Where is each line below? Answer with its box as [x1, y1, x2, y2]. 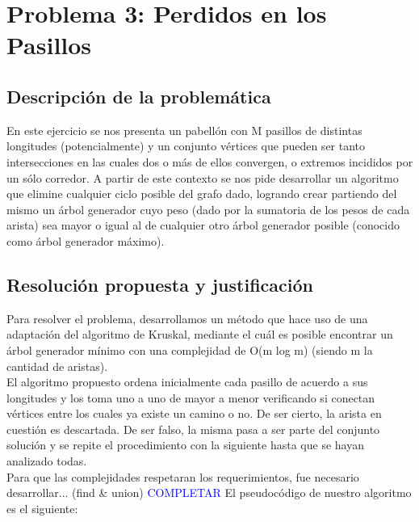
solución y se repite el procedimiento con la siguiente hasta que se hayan [6, 436, 364, 453]
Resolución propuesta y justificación [6, 272, 313, 297]
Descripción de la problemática [6, 83, 271, 108]
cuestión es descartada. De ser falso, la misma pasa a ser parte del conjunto [6, 420, 380, 437]
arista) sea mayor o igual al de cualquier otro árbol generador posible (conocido [6, 217, 400, 234]
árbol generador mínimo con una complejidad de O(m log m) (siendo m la [6, 341, 373, 358]
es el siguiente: [6, 499, 78, 516]
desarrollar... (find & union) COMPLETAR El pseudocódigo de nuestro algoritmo [6, 484, 412, 501]
